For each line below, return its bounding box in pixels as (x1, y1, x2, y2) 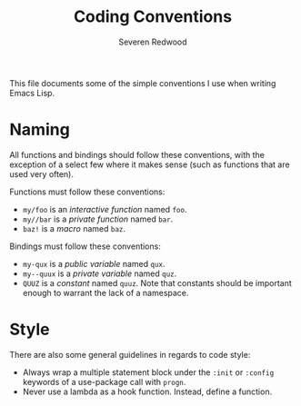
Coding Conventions (73, 6, 233, 27)
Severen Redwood (117, 36, 188, 47)
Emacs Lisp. (9, 87, 55, 98)
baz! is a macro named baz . (22, 223, 125, 233)
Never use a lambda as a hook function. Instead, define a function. (22, 386, 273, 397)
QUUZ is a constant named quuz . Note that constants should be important (22, 277, 293, 288)
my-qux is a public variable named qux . (22, 258, 166, 269)
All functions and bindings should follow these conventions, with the (9, 149, 266, 160)
